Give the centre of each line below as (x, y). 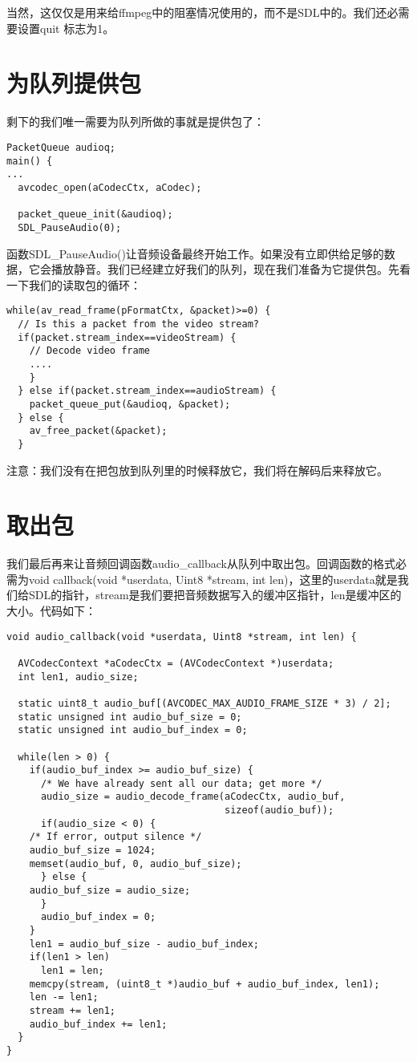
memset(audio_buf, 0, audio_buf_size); (136, 863)
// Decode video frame (89, 351)
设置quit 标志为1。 (66, 28)
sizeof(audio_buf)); (279, 811)
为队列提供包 (74, 83)
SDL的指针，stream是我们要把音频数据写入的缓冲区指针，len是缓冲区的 (215, 595)
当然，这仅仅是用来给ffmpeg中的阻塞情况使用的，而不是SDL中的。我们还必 (202, 12)
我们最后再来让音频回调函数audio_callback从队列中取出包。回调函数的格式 (201, 563)
